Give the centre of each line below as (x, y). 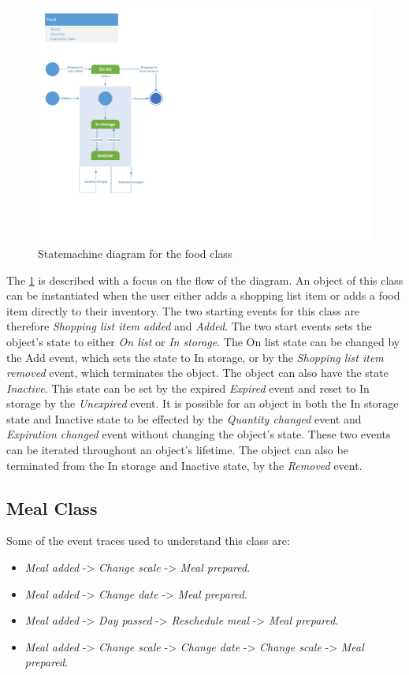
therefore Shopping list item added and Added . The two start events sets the (189, 326)
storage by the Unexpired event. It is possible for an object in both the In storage (203, 403)
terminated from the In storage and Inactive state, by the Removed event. (184, 465)
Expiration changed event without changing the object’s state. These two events (199, 434)
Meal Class (52, 507)
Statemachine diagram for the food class (135, 253)
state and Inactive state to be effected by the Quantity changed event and (184, 418)
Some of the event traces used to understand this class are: (148, 541)
